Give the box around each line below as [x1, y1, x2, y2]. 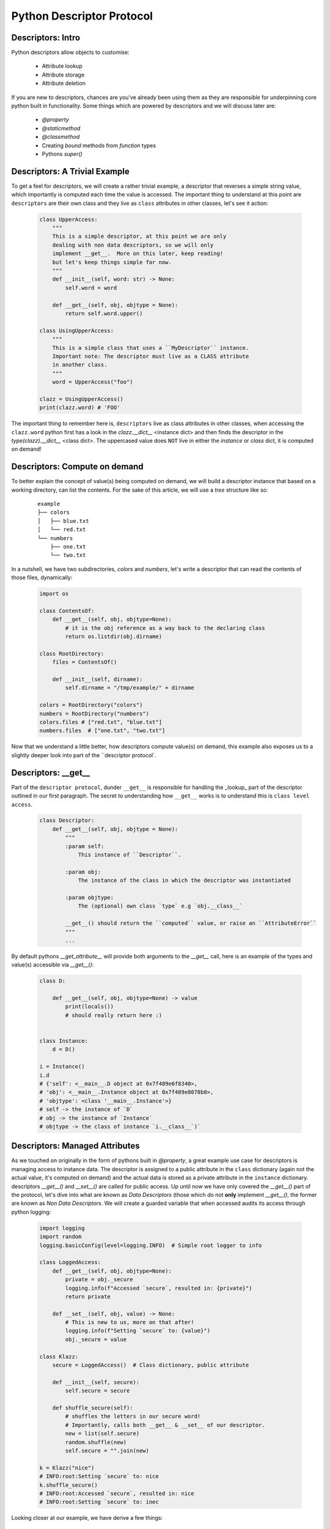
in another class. [52, 361, 108, 368]
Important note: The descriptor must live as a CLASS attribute [52, 352, 249, 360]
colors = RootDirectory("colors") [39, 702, 143, 709]
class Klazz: [39, 1353, 79, 1360]
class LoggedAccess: [39, 1259, 101, 1266]
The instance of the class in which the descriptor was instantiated [78, 877, 291, 884]
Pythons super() [42, 150, 82, 157]
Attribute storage [42, 71, 85, 78]
